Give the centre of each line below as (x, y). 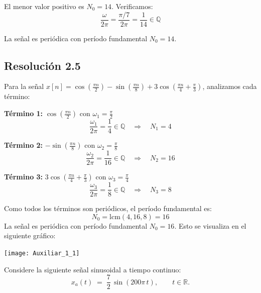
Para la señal (24, 86)
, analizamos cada (230, 86)
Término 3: (24, 177)
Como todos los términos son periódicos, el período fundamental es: (108, 208)
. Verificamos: (132, 6)
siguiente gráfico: (30, 235)
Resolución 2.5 (42, 65)
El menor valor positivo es (44, 6)
